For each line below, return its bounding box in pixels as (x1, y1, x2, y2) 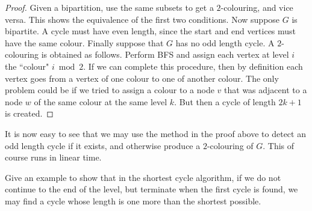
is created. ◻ (5, 107, 54, 120)
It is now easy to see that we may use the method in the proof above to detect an (5, 127, 306, 139)
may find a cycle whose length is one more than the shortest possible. (5, 194, 261, 207)
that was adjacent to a (224, 84, 307, 96)
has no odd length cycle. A (175, 36, 275, 49)
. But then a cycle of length (174, 95, 276, 108)
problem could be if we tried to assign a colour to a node (5, 84, 214, 96)
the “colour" (5, 60, 49, 72)
